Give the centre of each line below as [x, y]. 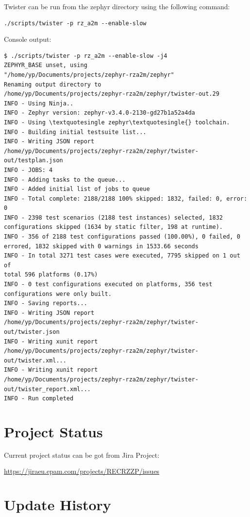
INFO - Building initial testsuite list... [75, 132]
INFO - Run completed [39, 399]
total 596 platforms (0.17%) [51, 275]
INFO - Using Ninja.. [39, 103]
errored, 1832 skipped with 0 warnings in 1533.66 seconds [101, 246]
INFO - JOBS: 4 [28, 170]
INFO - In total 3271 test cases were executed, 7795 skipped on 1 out [122, 256]
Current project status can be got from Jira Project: [82, 455]
